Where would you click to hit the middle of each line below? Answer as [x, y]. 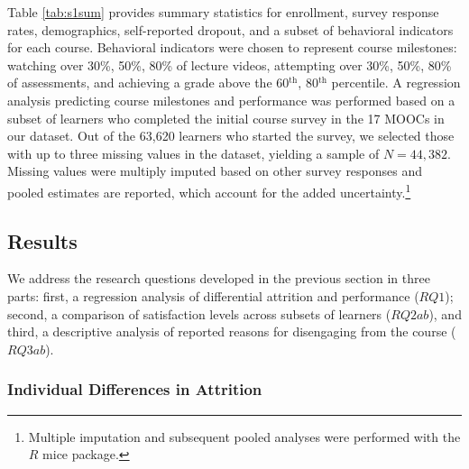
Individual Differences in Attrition [135, 389]
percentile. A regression [396, 83]
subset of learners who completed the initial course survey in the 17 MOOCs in [226, 118]
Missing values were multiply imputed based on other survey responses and [215, 171]
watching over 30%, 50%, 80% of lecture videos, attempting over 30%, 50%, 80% [230, 64]
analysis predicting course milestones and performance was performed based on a [231, 100]
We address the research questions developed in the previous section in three [219, 278]
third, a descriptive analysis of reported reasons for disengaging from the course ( [232, 331]
